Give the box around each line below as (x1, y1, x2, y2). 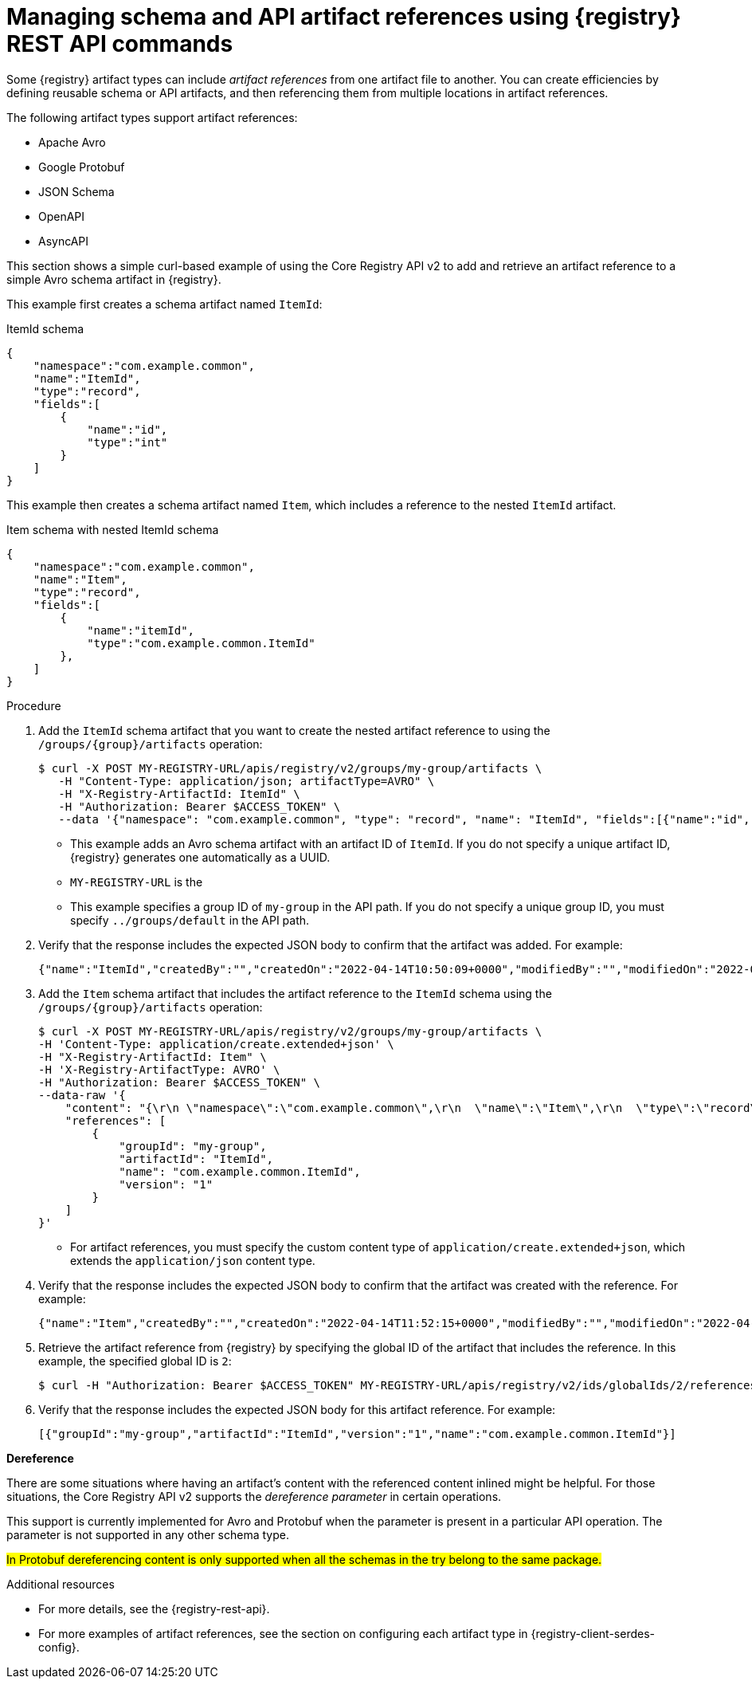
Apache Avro (38, 135, 106, 149)
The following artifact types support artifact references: (6, 110, 298, 124)
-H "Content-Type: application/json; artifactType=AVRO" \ (58, 774, 435, 788)
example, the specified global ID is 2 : (38, 1353, 232, 1368)
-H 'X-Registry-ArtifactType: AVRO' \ (38, 1062, 280, 1076)
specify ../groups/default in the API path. (70, 913, 310, 927)
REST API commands (6, 30, 233, 57)
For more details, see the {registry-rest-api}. (38, 1601, 270, 1616)
